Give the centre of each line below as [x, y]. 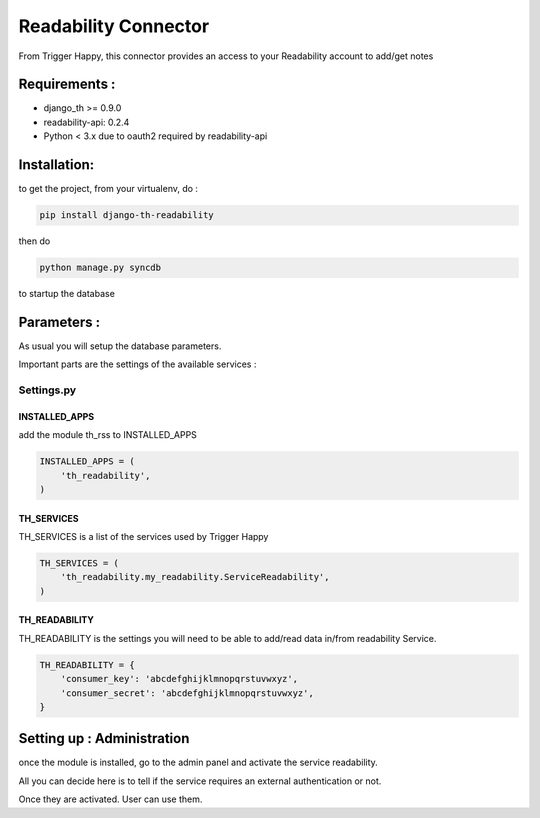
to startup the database [66, 294]
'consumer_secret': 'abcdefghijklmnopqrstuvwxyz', [187, 693]
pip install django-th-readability [126, 215]
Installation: [56, 165]
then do [34, 241]
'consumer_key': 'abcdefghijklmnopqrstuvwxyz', [179, 679]
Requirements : [67, 84]
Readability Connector [114, 26]
